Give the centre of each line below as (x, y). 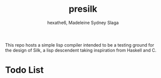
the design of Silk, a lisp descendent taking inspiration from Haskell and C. (81, 50)
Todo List (24, 70)
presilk (83, 9)
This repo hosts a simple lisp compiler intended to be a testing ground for (80, 45)
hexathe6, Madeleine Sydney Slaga (83, 23)
